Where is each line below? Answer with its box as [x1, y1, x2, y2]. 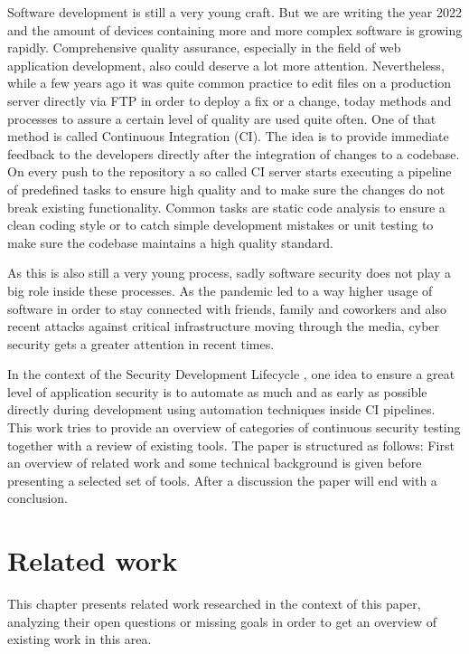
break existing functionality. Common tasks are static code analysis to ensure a [7, 197, 446, 216]
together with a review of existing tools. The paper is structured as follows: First [7, 435, 455, 454]
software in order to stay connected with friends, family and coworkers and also [7, 299, 446, 318]
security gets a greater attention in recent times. [7, 334, 275, 353]
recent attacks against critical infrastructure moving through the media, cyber [7, 317, 440, 336]
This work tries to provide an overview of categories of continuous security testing [7, 418, 461, 437]
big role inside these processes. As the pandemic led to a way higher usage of [7, 280, 433, 299]
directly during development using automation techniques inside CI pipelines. [7, 400, 436, 419]
